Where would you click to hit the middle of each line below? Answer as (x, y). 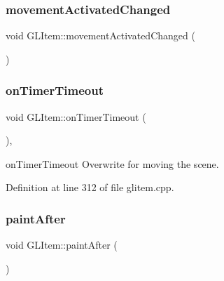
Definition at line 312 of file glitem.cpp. (90, 187)
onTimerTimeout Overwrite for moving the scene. (112, 163)
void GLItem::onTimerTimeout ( (76, 116)
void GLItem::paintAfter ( (62, 245)
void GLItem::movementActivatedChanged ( (100, 35)
